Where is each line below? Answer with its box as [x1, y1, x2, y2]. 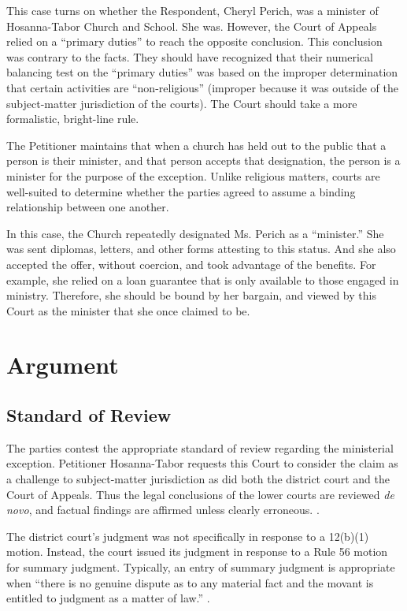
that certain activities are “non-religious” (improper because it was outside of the [6, 79, 398, 95]
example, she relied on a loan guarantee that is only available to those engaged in [6, 271, 399, 288]
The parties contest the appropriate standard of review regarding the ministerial [6, 439, 394, 456]
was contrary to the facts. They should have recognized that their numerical [6, 48, 373, 65]
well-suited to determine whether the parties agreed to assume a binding [6, 183, 356, 199]
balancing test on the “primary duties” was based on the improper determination [6, 64, 398, 80]
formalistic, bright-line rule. [6, 110, 139, 127]
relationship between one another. [6, 199, 169, 215]
